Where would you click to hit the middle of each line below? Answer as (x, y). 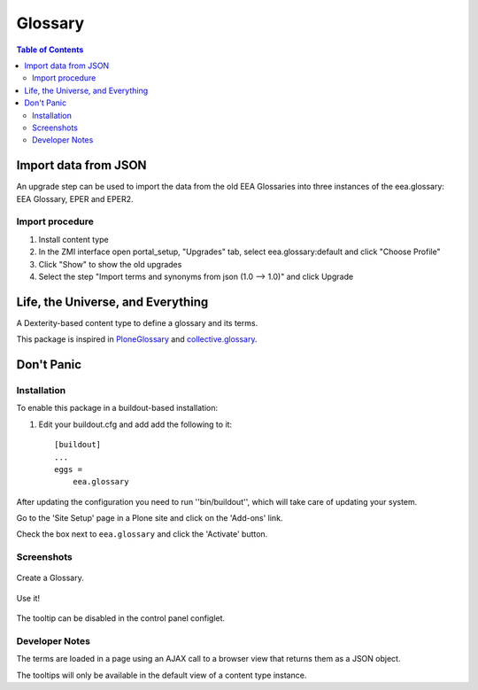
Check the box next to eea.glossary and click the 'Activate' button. (142, 534)
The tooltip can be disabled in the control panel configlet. (121, 618)
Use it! (28, 598)
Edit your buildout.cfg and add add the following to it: (135, 424)
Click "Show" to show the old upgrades (110, 264)
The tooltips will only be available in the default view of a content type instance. (162, 675)
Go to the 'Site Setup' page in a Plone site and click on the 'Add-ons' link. (150, 518)
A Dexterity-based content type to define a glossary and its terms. (137, 322)
